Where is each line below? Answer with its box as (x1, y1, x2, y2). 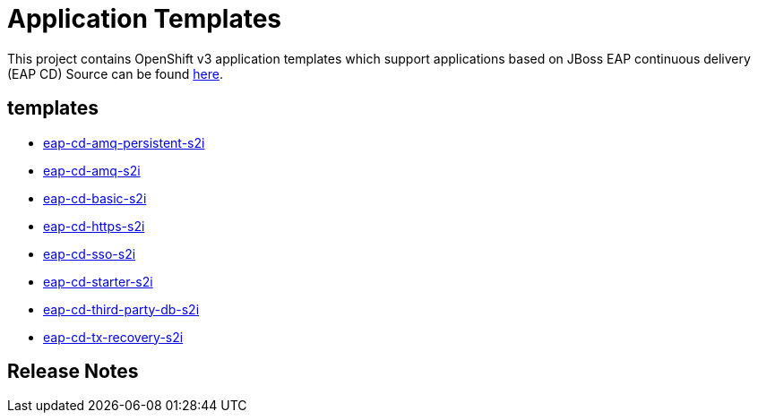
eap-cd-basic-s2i (43, 190, 147, 206)
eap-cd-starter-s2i (43, 273, 153, 289)
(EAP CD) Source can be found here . (7, 65, 224, 81)
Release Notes (7, 360, 139, 383)
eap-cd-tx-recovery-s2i (43, 329, 184, 345)
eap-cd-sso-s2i (43, 245, 136, 261)
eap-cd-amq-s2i (43, 162, 141, 178)
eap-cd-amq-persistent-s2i (43, 134, 205, 150)
